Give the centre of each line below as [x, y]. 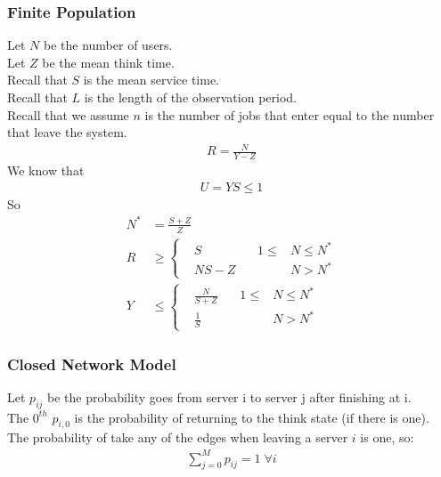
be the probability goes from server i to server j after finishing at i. [229, 396]
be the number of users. [108, 45]
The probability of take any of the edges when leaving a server [178, 437]
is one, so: [387, 437]
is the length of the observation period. [190, 97]
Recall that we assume [68, 114]
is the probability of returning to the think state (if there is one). [252, 417]
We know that [46, 170]
